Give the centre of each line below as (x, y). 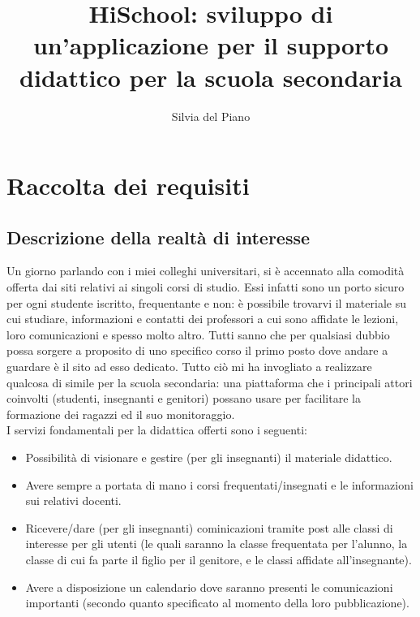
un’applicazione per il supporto (211, 45)
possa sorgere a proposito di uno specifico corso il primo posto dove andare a (197, 350)
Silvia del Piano (211, 116)
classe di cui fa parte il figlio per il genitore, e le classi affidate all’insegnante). (219, 559)
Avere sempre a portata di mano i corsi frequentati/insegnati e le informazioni (219, 484)
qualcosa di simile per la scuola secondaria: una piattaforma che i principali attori (210, 382)
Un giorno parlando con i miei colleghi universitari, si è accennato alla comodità (206, 271)
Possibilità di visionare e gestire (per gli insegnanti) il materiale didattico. (209, 457)
